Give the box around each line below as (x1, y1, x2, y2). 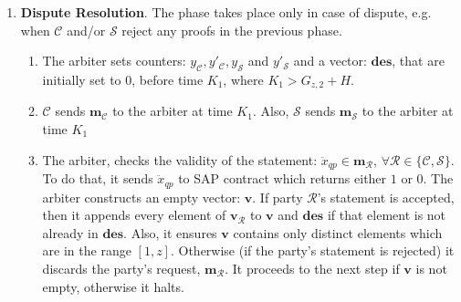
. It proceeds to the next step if (225, 258, 400, 277)
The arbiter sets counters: (42, 51, 186, 70)
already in (42, 223, 99, 242)
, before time (131, 69, 204, 89)
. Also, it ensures (123, 223, 217, 242)
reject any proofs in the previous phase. (121, 20, 342, 39)
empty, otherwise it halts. (42, 276, 184, 296)
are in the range (42, 241, 131, 260)
